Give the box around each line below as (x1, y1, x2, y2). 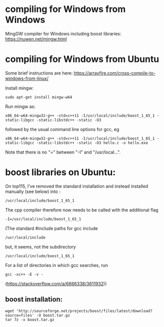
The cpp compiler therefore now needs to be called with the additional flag (5, 206, 159, 213)
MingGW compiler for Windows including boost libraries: (5, 30, 122, 36)
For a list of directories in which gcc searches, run (5, 262, 108, 268)
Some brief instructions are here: (5, 70, 73, 76)
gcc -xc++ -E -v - (5, 271, 43, 277)
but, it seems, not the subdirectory (5, 243, 76, 249)
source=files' (5, 312, 35, 318)
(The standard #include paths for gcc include (5, 225, 98, 231)
